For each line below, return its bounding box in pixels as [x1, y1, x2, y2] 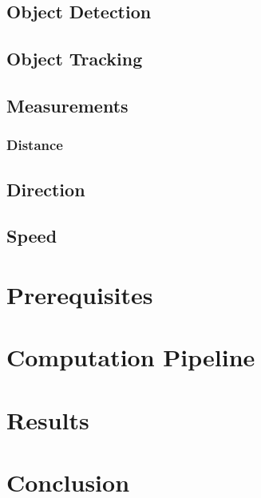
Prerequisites [6, 278, 153, 310]
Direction [6, 176, 85, 201]
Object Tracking [6, 46, 143, 71]
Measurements [6, 93, 129, 117]
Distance [6, 135, 63, 155]
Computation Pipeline [6, 341, 255, 373]
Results [6, 403, 89, 436]
